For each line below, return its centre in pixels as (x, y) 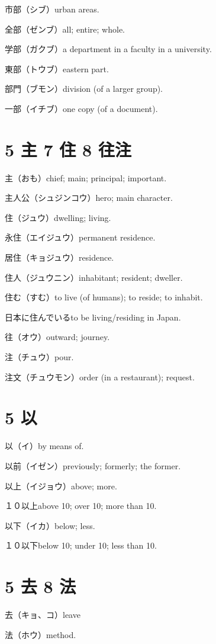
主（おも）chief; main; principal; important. (86, 177)
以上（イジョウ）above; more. (61, 486)
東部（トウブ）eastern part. (57, 68)
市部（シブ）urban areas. (52, 9)
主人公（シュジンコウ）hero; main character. (89, 198)
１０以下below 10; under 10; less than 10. (81, 545)
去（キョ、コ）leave (43, 615)
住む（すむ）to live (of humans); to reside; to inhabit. (104, 297)
